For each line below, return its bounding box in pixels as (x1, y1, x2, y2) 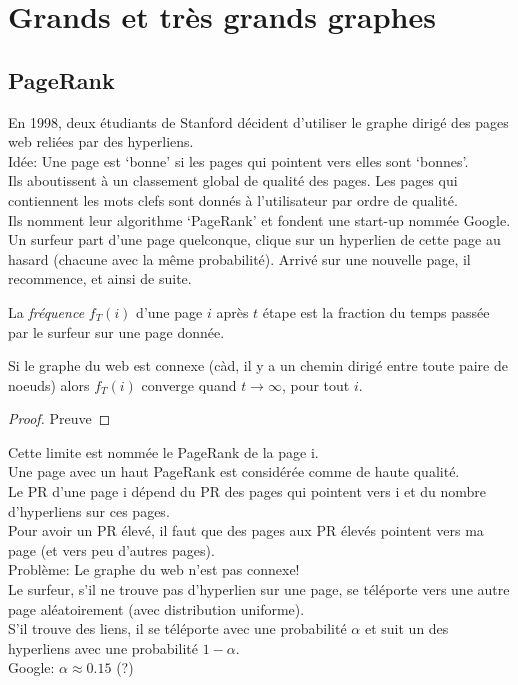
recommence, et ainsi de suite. (8, 268, 192, 289)
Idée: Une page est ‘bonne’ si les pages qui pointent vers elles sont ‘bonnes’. (8, 150, 469, 171)
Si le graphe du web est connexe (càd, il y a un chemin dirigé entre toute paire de (8, 355, 508, 376)
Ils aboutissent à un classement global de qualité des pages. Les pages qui (8, 170, 458, 191)
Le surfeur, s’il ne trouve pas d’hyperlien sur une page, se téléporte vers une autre (8, 579, 510, 600)
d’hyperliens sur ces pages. (8, 500, 170, 521)
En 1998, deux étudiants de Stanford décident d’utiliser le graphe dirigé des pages (8, 111, 509, 132)
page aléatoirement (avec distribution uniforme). (8, 598, 305, 619)
